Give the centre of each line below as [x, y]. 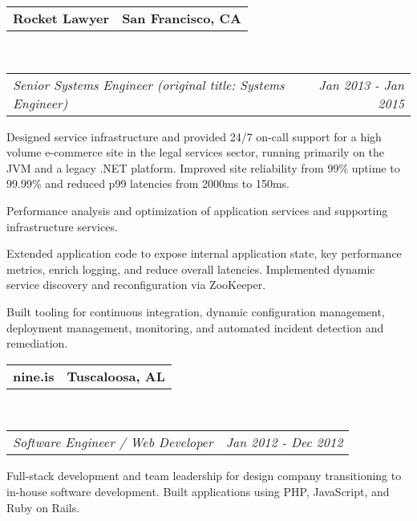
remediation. [37, 343]
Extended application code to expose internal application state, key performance [204, 253]
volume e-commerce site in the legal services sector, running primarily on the [196, 152]
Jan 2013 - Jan [361, 84]
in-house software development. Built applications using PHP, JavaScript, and [198, 491]
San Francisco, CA [182, 18]
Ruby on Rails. [43, 507]
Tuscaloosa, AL [116, 376]
